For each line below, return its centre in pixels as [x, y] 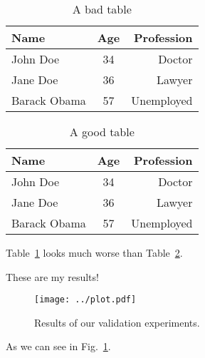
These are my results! [52, 276]
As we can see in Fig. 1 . [58, 346]
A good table [102, 132]
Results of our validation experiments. [117, 322]
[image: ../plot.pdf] [85, 300]
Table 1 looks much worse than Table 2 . [94, 252]
